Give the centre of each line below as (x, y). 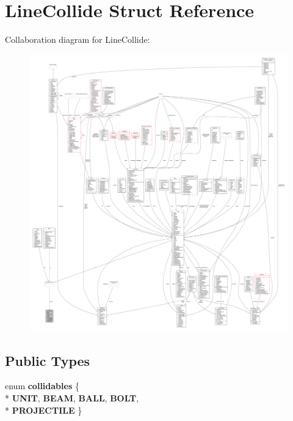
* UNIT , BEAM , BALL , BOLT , (72, 397)
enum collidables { (42, 386)
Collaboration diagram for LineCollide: (78, 39)
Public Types (48, 360)
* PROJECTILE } (44, 410)
